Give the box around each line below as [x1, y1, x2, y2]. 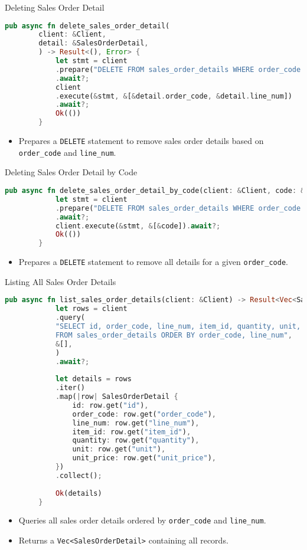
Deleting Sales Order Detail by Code [5, 166, 138, 178]
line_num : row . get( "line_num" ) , [72, 418, 200, 427]
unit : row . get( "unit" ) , [72, 445, 166, 454]
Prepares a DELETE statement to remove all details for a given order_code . [18, 256, 288, 268]
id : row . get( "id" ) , [72, 401, 149, 410]
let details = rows [55, 375, 132, 384]
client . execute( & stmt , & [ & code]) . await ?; [55, 221, 221, 230]
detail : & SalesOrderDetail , [38, 39, 149, 48]
